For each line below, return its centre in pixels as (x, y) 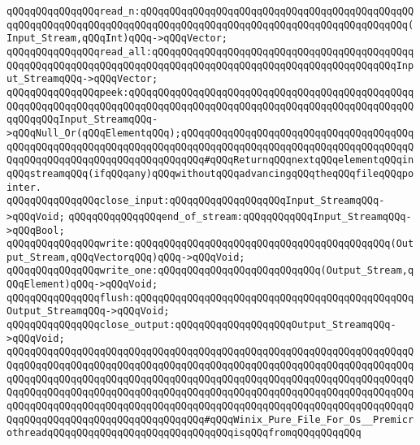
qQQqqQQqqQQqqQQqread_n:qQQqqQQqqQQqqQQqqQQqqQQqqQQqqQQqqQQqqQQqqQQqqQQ (210, 11)
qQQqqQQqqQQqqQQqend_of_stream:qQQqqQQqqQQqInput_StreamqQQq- (240, 216)
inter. (24, 187)
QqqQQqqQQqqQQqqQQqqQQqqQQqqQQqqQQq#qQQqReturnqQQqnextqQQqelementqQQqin (210, 160)
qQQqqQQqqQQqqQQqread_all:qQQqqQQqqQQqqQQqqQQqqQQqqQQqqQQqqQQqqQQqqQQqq (210, 52)
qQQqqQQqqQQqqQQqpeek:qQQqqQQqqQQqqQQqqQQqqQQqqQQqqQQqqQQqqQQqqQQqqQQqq (210, 92)
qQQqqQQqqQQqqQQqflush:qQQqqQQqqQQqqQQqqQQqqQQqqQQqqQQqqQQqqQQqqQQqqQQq (210, 298)
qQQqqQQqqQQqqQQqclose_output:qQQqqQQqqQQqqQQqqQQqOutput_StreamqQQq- (201, 325)
